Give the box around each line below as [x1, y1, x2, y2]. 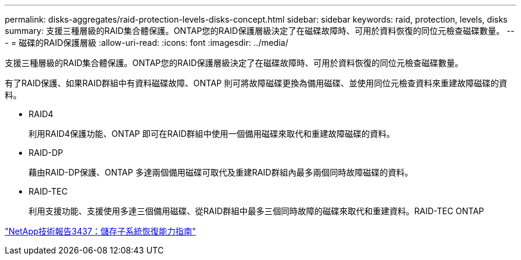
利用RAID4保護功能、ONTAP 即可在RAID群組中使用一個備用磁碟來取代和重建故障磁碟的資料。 [29, 129, 395, 139]
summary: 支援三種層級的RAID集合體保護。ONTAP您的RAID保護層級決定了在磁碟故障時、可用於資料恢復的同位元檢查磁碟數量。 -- [5, 26, 514, 36]
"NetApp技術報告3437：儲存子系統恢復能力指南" [5, 226, 196, 236]
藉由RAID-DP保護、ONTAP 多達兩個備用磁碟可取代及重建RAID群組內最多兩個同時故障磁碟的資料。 [29, 167, 413, 177]
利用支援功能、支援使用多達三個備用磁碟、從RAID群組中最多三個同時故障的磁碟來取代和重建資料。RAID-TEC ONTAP [29, 206, 484, 216]
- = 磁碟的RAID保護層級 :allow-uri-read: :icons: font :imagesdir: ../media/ [5, 37, 288, 48]
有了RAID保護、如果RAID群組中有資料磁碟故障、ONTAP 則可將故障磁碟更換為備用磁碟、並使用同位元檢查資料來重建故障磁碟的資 [5, 78, 507, 88]
